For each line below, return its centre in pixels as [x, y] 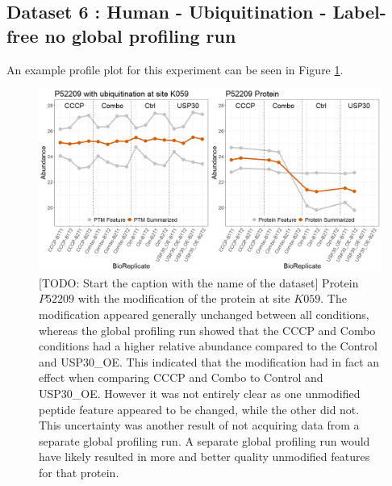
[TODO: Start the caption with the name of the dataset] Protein [199, 282]
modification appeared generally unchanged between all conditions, [204, 314]
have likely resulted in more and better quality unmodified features [204, 457]
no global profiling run [140, 35]
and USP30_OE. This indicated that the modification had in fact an [209, 361]
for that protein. [79, 472]
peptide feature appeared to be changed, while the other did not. [199, 409]
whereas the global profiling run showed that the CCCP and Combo [207, 330]
